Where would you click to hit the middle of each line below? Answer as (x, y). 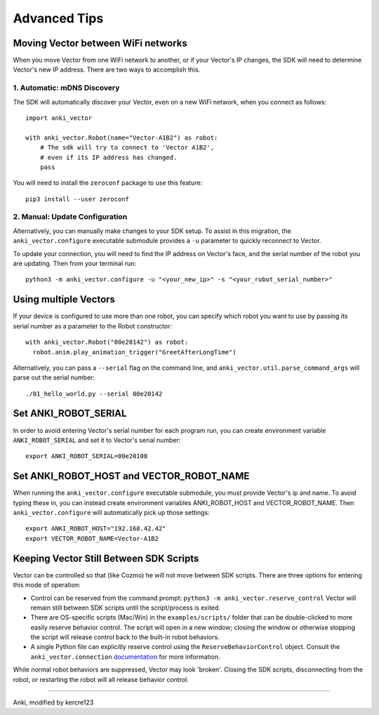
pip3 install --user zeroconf (78, 199)
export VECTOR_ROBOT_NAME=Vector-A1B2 (92, 538)
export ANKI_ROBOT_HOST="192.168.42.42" (96, 529)
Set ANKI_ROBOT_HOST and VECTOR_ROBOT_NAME (131, 476)
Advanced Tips (58, 18)
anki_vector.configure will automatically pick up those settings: (111, 513)
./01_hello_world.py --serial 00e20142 (94, 394)
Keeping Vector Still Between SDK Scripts (106, 558)
